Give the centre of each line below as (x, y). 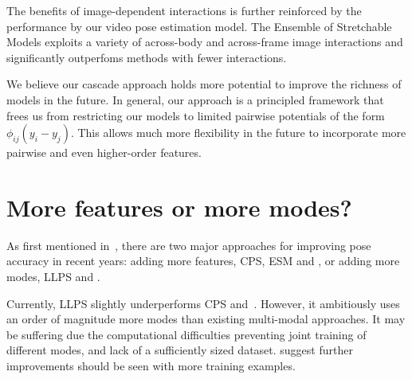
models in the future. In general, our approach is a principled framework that (195, 99)
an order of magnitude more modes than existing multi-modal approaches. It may (206, 319)
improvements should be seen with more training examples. (151, 366)
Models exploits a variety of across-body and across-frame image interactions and (205, 42)
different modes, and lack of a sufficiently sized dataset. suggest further (180, 350)
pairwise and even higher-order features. (104, 152)
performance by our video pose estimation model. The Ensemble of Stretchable (199, 26)
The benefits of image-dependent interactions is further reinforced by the (184, 10)
